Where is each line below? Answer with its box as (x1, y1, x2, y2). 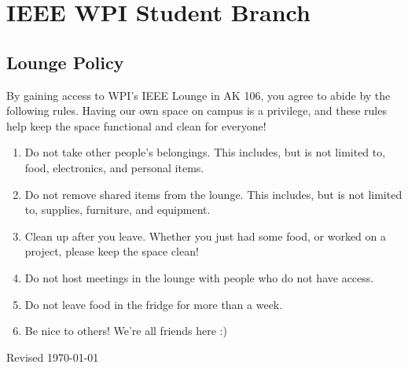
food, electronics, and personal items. (24, 159, 204, 175)
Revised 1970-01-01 (6, 348, 99, 365)
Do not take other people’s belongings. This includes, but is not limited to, (24, 144, 386, 160)
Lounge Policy (6, 50, 124, 74)
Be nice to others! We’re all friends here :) (24, 322, 227, 339)
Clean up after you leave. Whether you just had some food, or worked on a (24, 227, 386, 244)
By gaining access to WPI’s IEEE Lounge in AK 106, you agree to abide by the (6, 86, 391, 103)
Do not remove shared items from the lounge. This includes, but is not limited (24, 186, 402, 202)
